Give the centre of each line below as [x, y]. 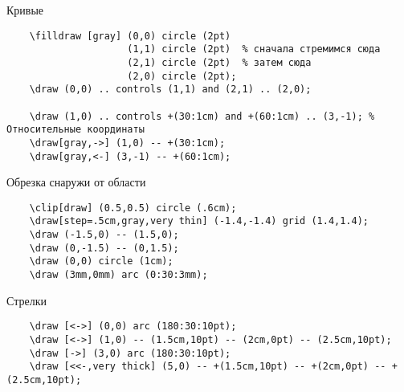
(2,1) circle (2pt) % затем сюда [219, 62]
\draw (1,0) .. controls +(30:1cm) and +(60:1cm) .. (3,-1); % [202, 116]
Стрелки [27, 300]
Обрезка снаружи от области [76, 182]
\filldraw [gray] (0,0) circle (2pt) [130, 36]
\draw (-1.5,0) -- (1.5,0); [104, 235]
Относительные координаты [75, 130]
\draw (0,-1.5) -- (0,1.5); [104, 248]
